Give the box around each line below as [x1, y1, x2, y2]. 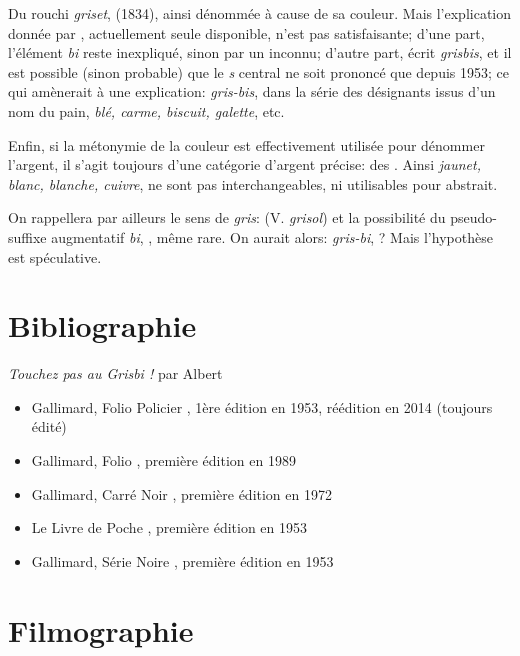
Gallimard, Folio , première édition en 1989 [31, 450, 296, 471]
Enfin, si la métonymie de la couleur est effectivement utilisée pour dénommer [8, 134, 485, 155]
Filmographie [8, 609, 194, 650]
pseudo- [450, 207, 497, 228]
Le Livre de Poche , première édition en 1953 [31, 517, 308, 538]
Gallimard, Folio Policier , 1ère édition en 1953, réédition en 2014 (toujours [31, 396, 493, 417]
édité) [31, 416, 67, 437]
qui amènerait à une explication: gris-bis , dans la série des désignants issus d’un [8, 81, 496, 102]
